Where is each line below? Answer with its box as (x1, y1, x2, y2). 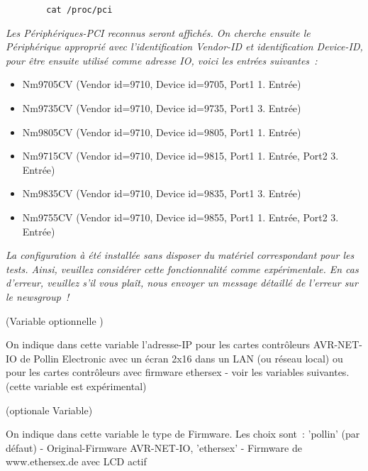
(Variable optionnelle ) (6, 313, 104, 328)
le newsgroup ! (6, 289, 69, 304)
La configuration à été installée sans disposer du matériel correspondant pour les (6, 248, 355, 262)
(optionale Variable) (6, 402, 93, 417)
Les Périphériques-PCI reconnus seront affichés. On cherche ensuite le (6, 25, 311, 40)
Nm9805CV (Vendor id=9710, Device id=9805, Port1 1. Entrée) (22, 124, 301, 139)
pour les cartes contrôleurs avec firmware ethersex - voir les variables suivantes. (6, 365, 350, 379)
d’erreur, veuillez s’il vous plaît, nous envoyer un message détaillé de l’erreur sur (6, 275, 358, 290)
